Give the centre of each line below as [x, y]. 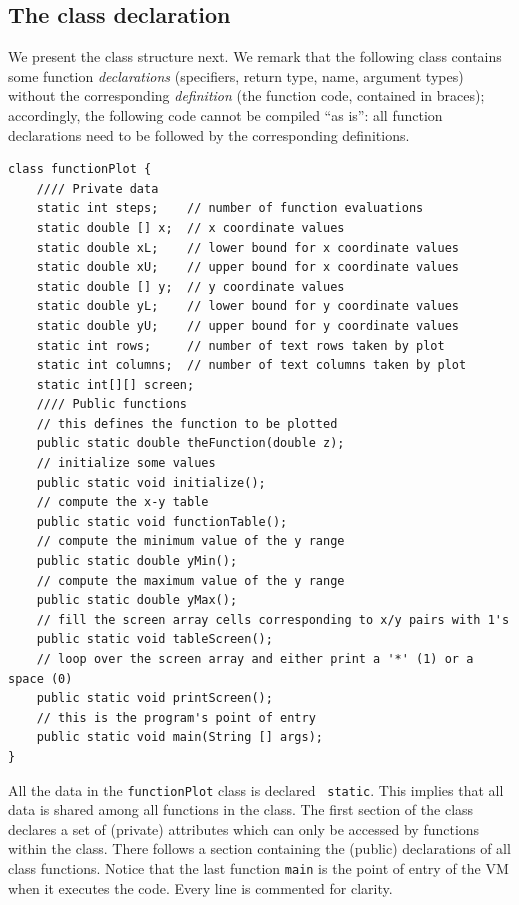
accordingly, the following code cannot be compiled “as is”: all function [225, 114]
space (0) [40, 678]
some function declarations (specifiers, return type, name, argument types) [236, 75]
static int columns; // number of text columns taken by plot [251, 365]
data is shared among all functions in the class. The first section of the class [241, 809]
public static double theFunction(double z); [190, 443]
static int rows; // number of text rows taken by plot [240, 345]
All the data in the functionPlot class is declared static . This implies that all [256, 789]
